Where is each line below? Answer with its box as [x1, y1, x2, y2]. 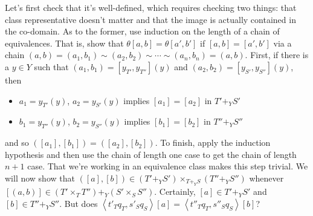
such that [34, 60, 69, 73]
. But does [59, 197, 98, 209]
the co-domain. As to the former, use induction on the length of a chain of [5, 25, 280, 38]
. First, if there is [245, 48, 309, 61]
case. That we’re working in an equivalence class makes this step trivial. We [27, 160, 308, 172]
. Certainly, [154, 185, 196, 198]
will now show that [5, 171, 75, 184]
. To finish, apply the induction [155, 136, 271, 149]
